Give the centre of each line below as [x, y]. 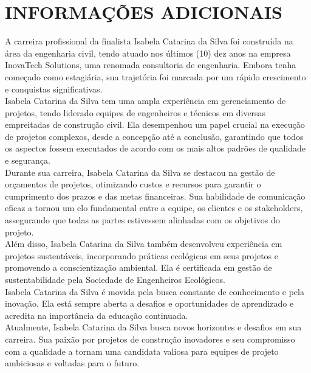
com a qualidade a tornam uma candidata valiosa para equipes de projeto [142, 351]
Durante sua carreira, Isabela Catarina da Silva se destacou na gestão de [140, 172]
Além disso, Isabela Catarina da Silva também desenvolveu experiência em [144, 244]
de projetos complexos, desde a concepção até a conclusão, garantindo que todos [154, 136]
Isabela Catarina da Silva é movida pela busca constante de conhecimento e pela [155, 291]
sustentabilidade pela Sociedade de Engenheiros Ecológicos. [115, 279]
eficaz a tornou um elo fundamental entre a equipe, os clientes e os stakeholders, [154, 208]
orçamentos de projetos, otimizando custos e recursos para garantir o [133, 184]
